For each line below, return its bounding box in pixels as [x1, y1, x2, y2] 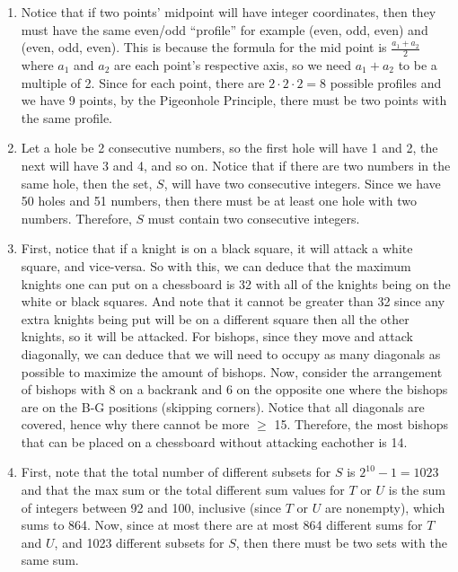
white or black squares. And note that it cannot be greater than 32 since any [21, 292, 445, 311]
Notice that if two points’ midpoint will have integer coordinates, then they [21, 3, 436, 21]
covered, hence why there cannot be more [21, 415, 250, 434]
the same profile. [21, 108, 113, 127]
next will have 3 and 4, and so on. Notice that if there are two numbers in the [21, 155, 451, 174]
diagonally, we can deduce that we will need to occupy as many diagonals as [21, 344, 441, 363]
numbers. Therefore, [21, 208, 132, 227]
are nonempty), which [324, 497, 445, 516]
